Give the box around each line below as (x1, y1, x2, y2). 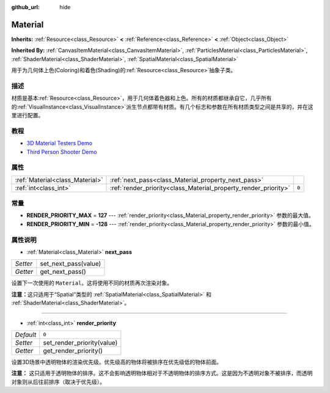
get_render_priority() (43, 346, 103, 354)
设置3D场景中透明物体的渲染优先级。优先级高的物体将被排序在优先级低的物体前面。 (11, 358, 222, 365)
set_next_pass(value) (40, 260, 101, 268)
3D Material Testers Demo (26, 139, 93, 147)
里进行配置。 (11, 112, 44, 119)
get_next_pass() (40, 268, 87, 276)
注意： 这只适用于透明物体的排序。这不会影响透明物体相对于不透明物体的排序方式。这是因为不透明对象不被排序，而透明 (11, 370, 313, 377)
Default (15, 330, 37, 339)
